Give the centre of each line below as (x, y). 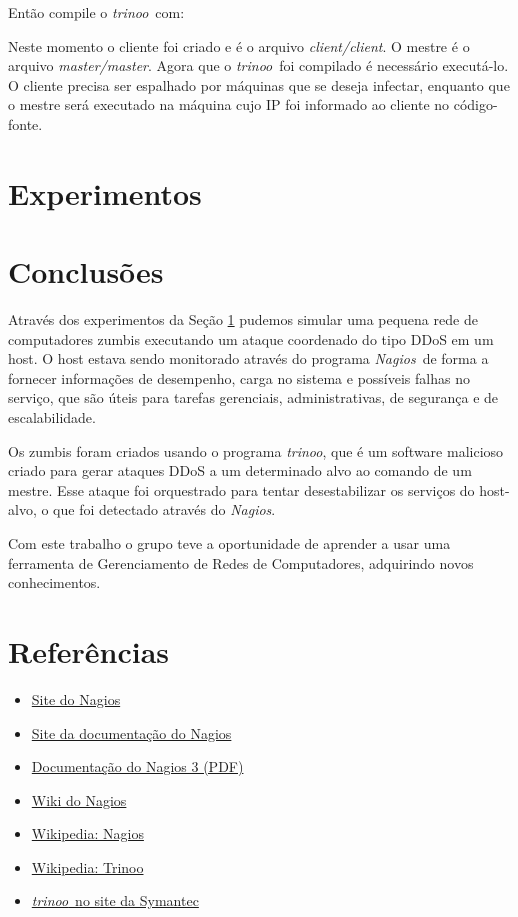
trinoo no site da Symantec (115, 900)
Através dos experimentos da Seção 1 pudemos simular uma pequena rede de (243, 319)
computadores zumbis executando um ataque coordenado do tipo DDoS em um (251, 338)
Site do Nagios (76, 698)
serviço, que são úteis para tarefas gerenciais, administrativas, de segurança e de (253, 397)
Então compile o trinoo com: (96, 12)
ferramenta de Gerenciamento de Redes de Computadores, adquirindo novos (241, 562)
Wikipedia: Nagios (87, 833)
